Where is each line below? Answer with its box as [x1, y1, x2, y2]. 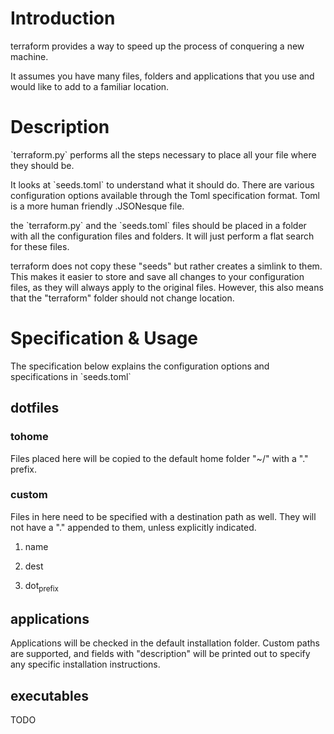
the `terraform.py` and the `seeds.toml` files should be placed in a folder [10, 219, 307, 231]
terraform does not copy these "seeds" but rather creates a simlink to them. [10, 260, 323, 272]
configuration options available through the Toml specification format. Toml [10, 189, 320, 201]
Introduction [10, 7, 116, 30]
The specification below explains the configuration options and [10, 360, 270, 372]
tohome [10, 430, 49, 444]
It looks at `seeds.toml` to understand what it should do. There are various [10, 178, 315, 191]
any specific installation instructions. [10, 658, 161, 671]
